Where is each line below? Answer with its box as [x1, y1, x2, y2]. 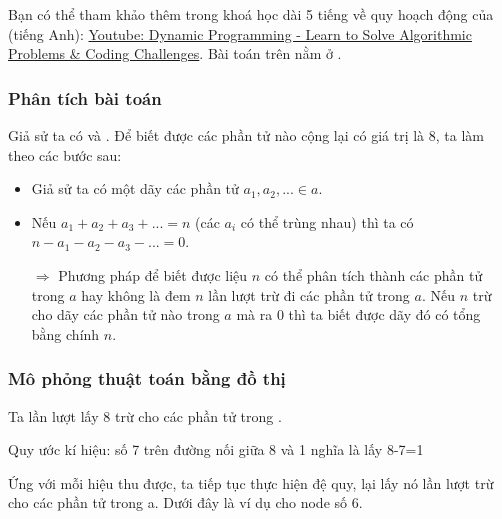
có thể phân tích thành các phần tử [264, 264, 483, 285]
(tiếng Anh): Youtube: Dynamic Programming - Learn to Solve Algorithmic [8, 23, 472, 44]
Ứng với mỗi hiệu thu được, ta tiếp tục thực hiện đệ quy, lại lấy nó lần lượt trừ [8, 472, 494, 493]
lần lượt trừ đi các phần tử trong [208, 284, 410, 305]
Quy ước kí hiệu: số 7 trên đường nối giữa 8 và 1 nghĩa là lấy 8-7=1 [8, 439, 424, 460]
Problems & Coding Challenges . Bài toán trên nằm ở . [8, 43, 342, 64]
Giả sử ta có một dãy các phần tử [31, 178, 239, 199]
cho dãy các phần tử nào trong [31, 304, 220, 325]
